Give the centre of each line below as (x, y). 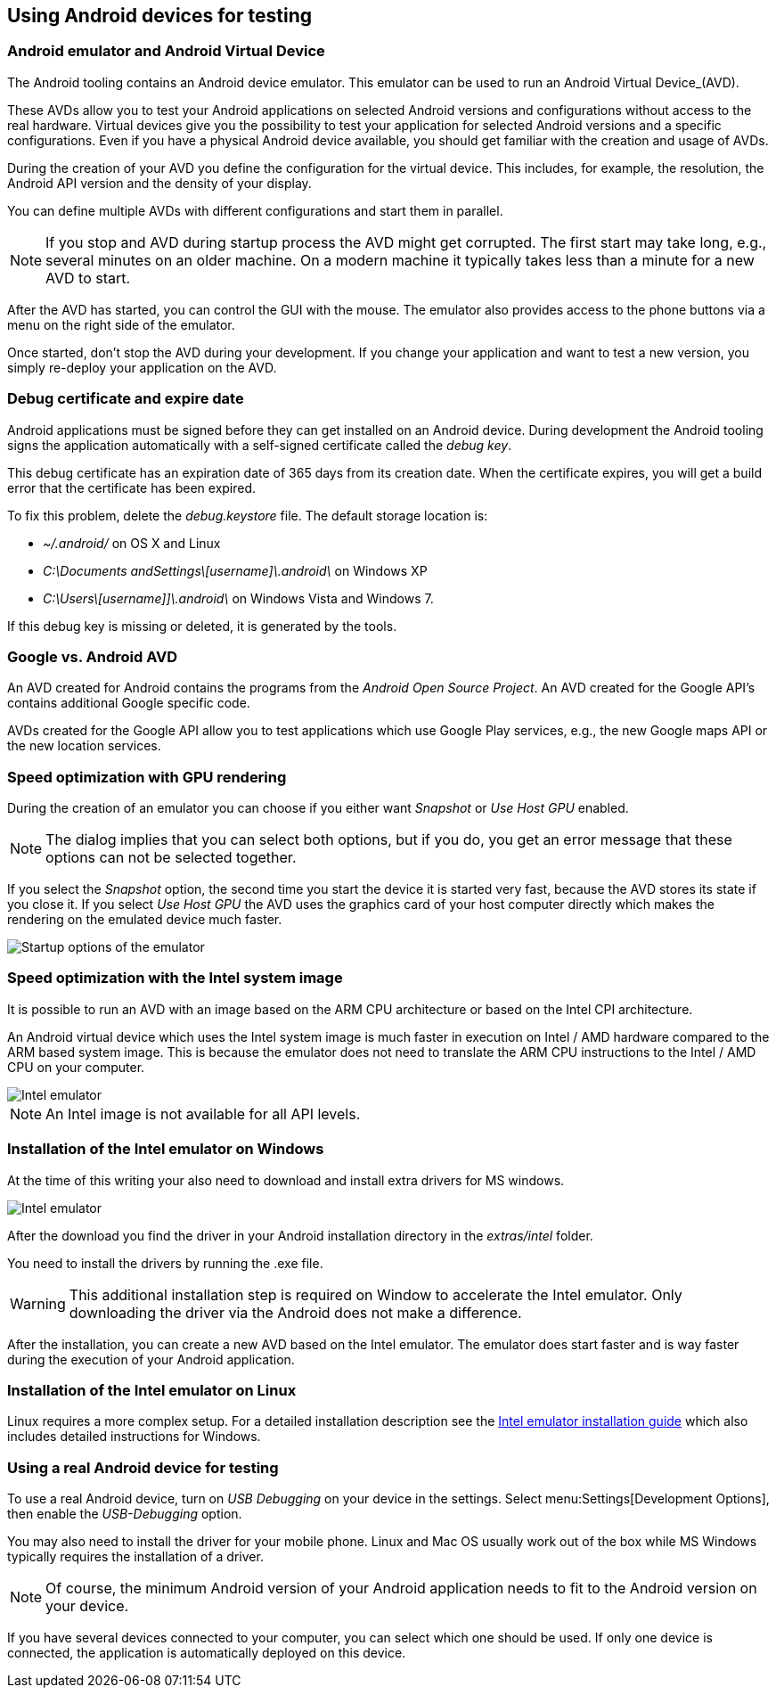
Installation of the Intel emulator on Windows (166, 1149)
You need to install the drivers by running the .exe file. (165, 1263)
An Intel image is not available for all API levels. (203, 1114)
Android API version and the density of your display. (159, 183)
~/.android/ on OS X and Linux (132, 543)
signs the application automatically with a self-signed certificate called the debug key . (260, 445)
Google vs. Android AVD (93, 656)
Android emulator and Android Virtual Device (166, 51)
